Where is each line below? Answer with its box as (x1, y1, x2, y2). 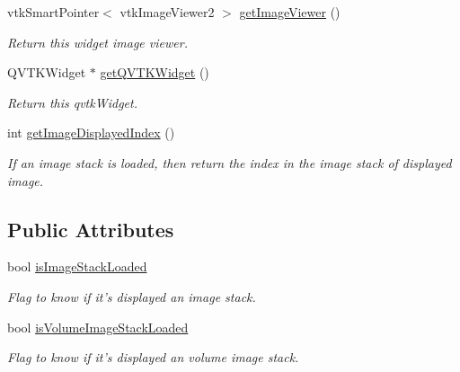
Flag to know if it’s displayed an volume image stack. (7, 348, 299, 367)
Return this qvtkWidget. (7, 93, 137, 111)
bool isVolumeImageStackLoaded (7, 317, 189, 336)
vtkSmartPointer (7, 3, 100, 21)
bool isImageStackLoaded (7, 257, 147, 276)
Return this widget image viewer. (7, 32, 188, 51)
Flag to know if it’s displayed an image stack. (7, 287, 256, 306)
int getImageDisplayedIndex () (7, 123, 175, 142)
